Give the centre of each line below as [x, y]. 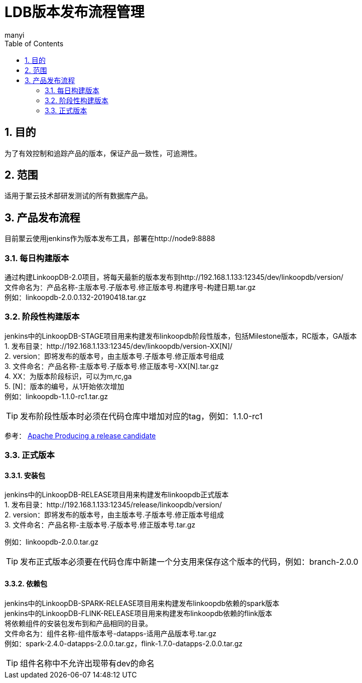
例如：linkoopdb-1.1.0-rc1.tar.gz [56, 396]
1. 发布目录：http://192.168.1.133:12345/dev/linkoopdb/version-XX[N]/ [118, 346]
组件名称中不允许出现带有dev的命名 [87, 663]
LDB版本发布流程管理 [75, 12]
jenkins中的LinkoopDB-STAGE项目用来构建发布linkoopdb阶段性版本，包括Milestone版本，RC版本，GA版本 [181, 336]
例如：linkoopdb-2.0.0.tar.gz [52, 542]
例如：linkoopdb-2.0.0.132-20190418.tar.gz [76, 297]
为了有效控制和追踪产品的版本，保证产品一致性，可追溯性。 [103, 153]
